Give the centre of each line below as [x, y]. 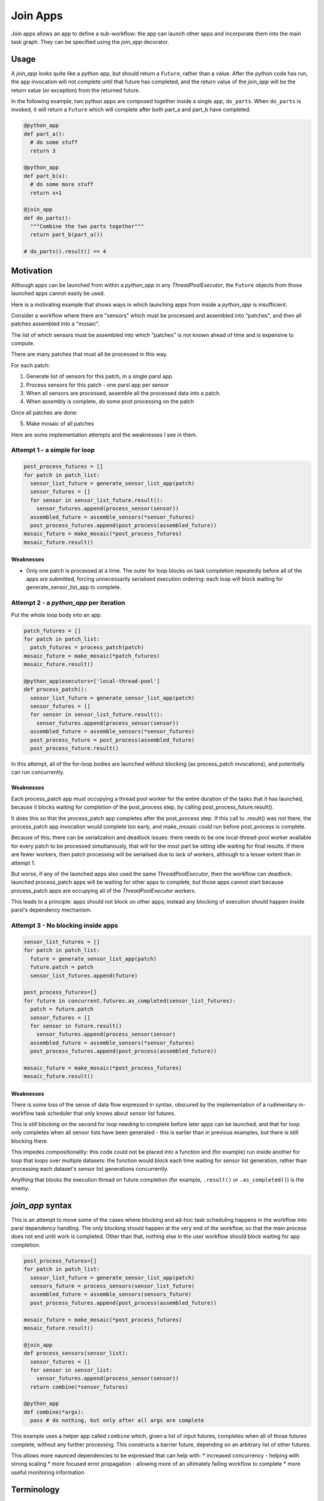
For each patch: [31, 365]
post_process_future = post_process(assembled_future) [112, 740]
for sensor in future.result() [76, 1026]
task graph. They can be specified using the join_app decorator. [90, 41]
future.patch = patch [62, 967]
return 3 [43, 151]
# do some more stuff [62, 184]
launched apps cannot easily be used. [58, 294]
